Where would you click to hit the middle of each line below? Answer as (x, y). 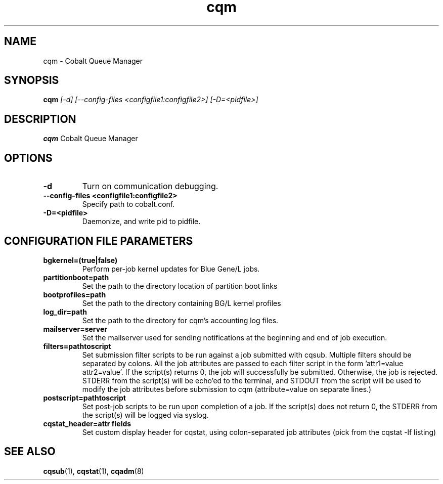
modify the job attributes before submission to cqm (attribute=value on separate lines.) (227, 389)
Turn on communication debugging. (150, 186)
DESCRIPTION (40, 119)
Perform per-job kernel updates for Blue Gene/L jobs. (171, 269)
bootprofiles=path (75, 294)
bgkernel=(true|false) (80, 260)
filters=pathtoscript (77, 346)
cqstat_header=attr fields (87, 423)
